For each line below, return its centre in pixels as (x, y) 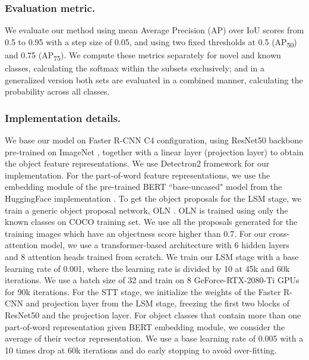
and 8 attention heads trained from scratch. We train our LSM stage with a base (152, 256)
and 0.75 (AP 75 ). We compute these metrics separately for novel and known (143, 55)
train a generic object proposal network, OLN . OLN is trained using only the (146, 210)
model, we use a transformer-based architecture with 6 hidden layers (165, 245)
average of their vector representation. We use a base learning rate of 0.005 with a (154, 338)
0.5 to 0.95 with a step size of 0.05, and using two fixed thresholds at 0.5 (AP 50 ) (151, 42)
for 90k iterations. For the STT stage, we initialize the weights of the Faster (143, 291)
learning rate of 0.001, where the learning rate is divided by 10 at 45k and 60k (147, 268)
